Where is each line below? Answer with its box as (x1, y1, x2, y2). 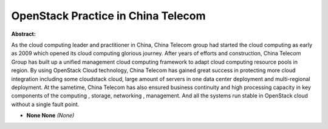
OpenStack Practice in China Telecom (11, 9, 206, 22)
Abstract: (11, 30, 36, 38)
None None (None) (26, 112, 75, 119)
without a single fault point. (11, 101, 80, 108)
